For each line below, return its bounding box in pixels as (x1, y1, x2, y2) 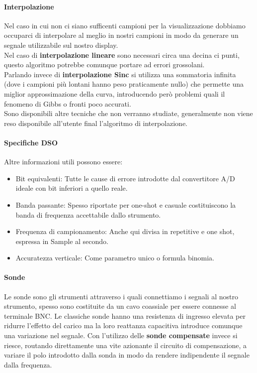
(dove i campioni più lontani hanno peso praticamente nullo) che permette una (4, 79, 244, 89)
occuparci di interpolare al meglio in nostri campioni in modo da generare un (4, 30, 239, 40)
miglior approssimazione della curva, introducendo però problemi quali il (4, 88, 225, 99)
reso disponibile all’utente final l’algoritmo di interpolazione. (4, 118, 187, 128)
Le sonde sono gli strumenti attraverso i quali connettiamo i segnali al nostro (4, 291, 238, 301)
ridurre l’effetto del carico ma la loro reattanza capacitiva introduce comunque (4, 320, 243, 331)
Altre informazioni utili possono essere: (4, 156, 123, 167)
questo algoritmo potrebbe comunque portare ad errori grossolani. (4, 59, 205, 70)
